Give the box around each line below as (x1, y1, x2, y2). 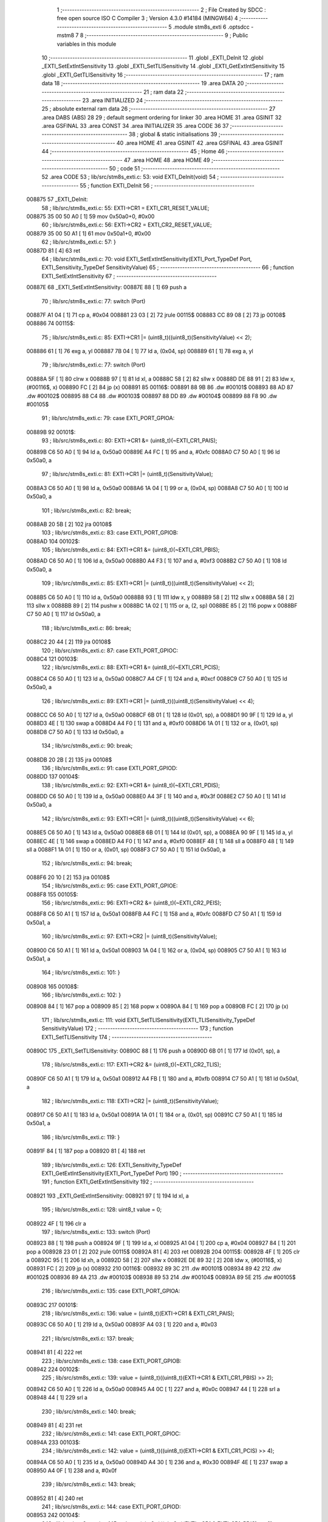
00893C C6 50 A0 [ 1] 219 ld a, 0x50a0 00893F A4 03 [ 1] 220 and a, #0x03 (26, 1321, 217, 1328)
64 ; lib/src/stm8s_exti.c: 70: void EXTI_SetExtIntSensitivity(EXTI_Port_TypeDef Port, (41, 255, 252, 262)
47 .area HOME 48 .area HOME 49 (123, 156, 210, 164)
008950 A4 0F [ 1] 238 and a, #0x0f (26, 1467, 117, 1474)
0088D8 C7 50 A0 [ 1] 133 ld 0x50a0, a (26, 728, 124, 735)
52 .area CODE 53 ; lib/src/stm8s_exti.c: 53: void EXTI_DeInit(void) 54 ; (41, 174, 219, 181)
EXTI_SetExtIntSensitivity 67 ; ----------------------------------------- (41, 272, 217, 279)
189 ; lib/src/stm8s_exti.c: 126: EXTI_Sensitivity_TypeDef (41, 1161, 182, 1168)
